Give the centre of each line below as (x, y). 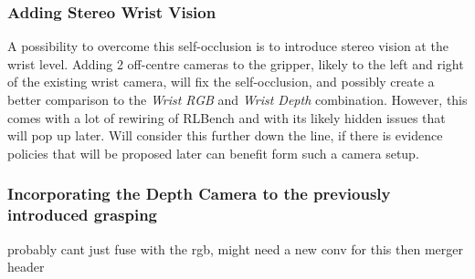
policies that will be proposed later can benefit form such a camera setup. (213, 153)
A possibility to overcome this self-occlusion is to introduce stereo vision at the (228, 46)
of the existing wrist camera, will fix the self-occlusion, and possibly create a (221, 82)
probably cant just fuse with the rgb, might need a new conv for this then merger (235, 248)
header (26, 267)
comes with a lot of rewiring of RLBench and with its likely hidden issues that (227, 117)
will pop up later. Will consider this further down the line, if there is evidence (225, 135)
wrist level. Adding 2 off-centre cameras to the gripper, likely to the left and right (236, 63)
